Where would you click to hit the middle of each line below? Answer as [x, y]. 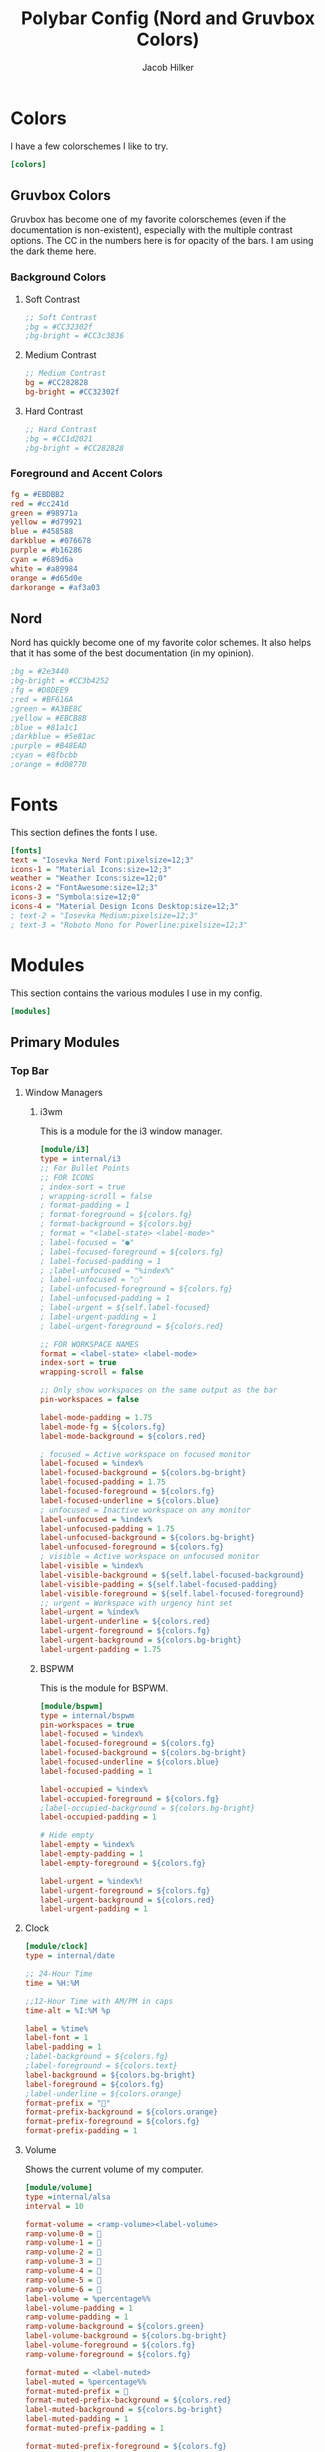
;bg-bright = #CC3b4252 [60, 681]
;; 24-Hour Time [58, 1974]
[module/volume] [58, 2188]
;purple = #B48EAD [48, 746]
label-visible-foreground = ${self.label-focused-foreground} [172, 1593]
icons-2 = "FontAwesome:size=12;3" [84, 888]
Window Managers [63, 1093]
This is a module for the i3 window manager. [131, 1131]
